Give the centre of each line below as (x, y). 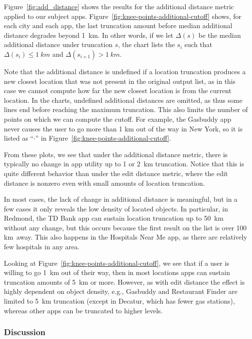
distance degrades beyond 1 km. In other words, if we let (89, 35)
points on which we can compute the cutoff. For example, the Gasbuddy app (118, 119)
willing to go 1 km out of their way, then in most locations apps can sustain (117, 272)
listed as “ (19, 138)
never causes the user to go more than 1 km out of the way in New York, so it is (123, 128)
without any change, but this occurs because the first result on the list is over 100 (125, 227)
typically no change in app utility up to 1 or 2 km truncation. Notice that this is (124, 164)
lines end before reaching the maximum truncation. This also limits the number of (126, 109)
